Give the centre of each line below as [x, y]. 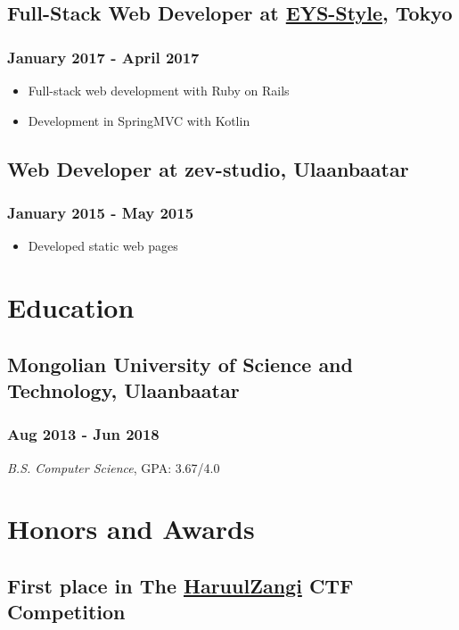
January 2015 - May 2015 [101, 212]
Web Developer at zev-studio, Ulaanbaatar [208, 168]
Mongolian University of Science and [180, 364]
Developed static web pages [103, 246]
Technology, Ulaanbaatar [123, 390]
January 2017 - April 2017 [103, 57]
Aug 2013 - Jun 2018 [83, 434]
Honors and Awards [131, 529]
